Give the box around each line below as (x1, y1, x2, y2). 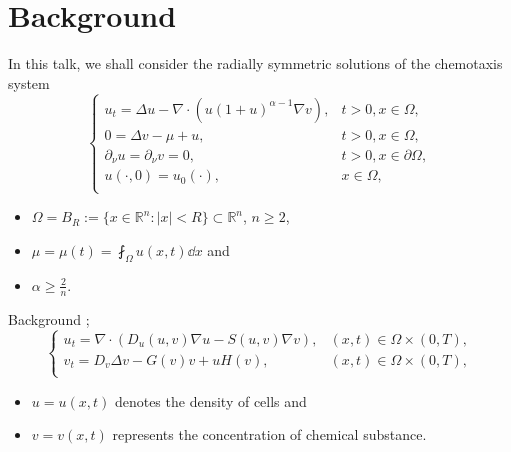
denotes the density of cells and (114, 390, 307, 411)
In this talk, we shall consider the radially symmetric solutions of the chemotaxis (8, 53, 503, 74)
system (8, 72, 50, 93)
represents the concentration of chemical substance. (112, 424, 427, 445)
